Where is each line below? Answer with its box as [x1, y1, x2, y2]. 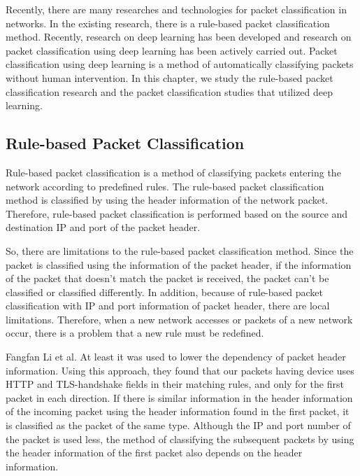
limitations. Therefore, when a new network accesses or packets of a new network [6, 311, 353, 326]
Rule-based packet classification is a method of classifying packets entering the [6, 164, 341, 179]
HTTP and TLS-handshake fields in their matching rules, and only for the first [6, 377, 344, 391]
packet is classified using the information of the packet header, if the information [6, 257, 352, 272]
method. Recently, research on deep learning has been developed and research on [6, 29, 352, 44]
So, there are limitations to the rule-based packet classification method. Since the [6, 243, 354, 258]
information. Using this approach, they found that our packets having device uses [6, 363, 354, 377]
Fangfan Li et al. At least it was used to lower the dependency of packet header [6, 349, 346, 364]
